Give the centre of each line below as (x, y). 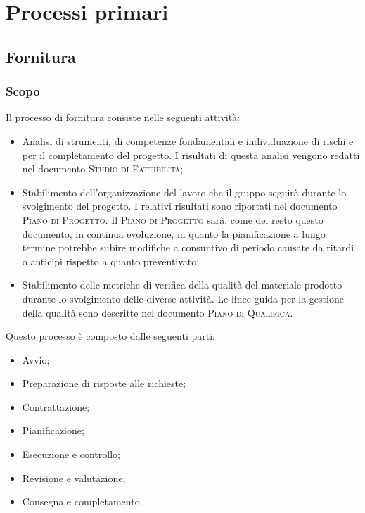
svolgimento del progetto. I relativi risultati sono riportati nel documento (180, 206)
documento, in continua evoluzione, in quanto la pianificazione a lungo (174, 233)
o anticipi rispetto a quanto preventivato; (111, 261)
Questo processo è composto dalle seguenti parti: (110, 336)
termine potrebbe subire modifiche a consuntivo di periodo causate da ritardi (188, 247)
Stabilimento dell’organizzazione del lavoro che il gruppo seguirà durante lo (184, 192)
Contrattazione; (56, 406)
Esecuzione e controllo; (71, 454)
